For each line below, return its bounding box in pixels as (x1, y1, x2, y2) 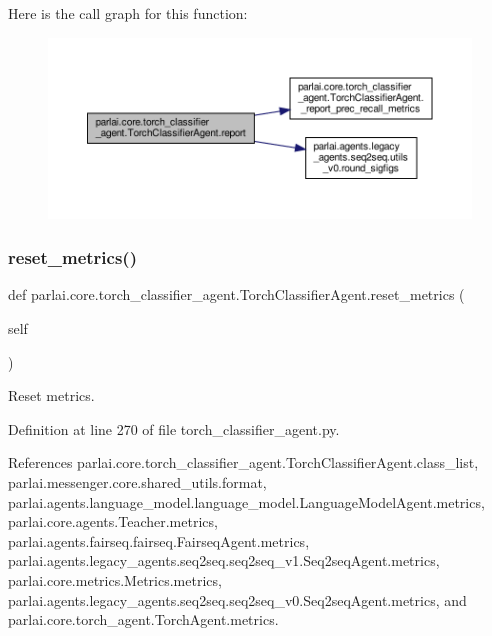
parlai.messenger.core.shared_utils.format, (8, 472, 267, 492)
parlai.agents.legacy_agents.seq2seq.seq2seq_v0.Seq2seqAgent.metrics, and (8, 589, 467, 610)
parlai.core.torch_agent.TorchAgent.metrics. (8, 609, 279, 630)
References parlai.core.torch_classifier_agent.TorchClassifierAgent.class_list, (8, 452, 479, 473)
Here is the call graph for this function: (8, 3, 248, 23)
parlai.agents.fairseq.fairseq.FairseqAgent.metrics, (8, 530, 310, 551)
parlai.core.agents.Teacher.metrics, (8, 511, 218, 532)
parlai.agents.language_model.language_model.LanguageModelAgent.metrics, (8, 491, 485, 512)
